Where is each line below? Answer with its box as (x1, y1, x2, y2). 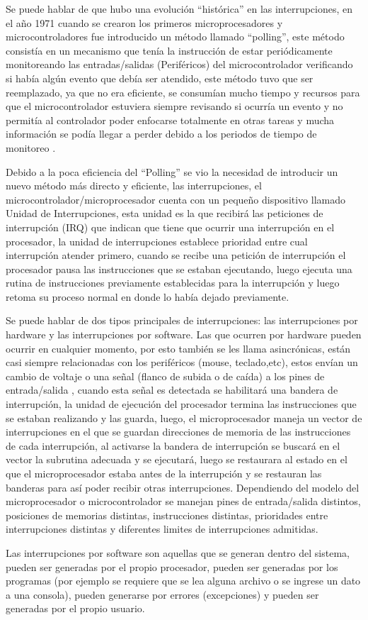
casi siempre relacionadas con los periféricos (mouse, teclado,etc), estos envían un (6, 355, 358, 370)
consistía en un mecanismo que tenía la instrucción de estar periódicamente (6, 43, 333, 57)
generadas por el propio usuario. (6, 601, 145, 616)
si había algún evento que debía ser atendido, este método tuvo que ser (6, 70, 314, 85)
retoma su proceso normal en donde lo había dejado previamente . (6, 289, 289, 304)
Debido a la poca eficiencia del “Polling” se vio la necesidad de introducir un (6, 164, 338, 179)
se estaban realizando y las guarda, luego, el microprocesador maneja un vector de (6, 410, 362, 425)
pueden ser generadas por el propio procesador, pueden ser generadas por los (6, 559, 338, 574)
